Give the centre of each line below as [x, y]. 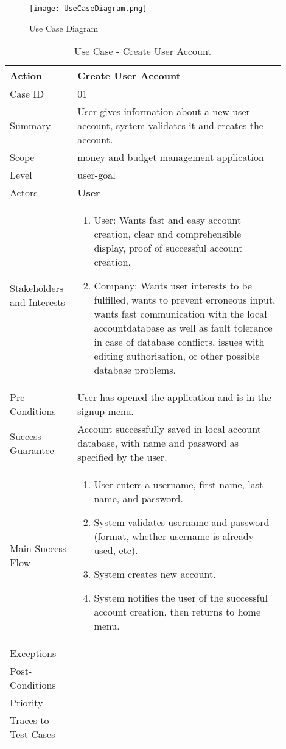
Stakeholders [37, 288]
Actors [24, 193]
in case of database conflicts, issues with [179, 342]
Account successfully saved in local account [169, 429]
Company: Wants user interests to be [173, 286]
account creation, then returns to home [177, 612]
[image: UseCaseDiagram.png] [88, 9]
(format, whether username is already [174, 536]
